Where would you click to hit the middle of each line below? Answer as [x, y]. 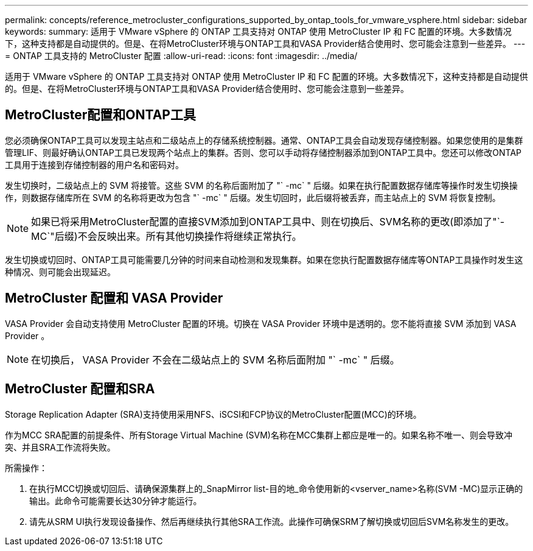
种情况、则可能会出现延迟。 [60, 272]
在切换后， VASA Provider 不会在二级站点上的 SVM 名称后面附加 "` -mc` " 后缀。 [215, 360]
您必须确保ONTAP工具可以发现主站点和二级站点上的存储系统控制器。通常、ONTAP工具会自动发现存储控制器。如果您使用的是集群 [264, 140]
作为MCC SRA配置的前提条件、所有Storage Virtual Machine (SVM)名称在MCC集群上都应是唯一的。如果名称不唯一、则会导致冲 [259, 435]
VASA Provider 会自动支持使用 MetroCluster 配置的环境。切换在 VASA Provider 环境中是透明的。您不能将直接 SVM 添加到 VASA [261, 323]
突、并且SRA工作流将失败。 [60, 447]
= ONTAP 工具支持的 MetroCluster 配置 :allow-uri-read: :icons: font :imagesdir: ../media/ [181, 56]
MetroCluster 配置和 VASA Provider [114, 298]
